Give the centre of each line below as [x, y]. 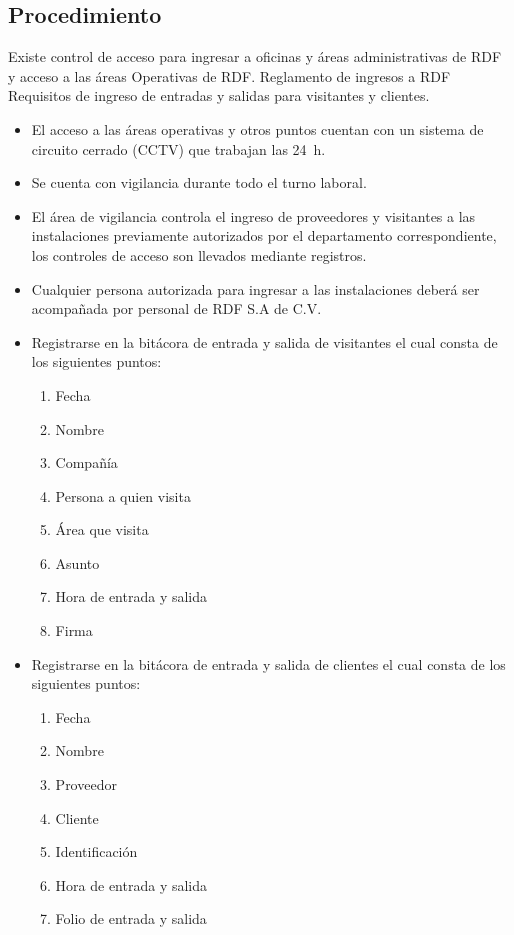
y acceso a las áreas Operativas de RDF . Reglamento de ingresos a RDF [229, 75]
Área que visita [102, 529]
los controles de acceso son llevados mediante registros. [199, 254]
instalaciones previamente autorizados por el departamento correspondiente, [264, 235]
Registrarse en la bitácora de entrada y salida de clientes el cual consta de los [268, 663]
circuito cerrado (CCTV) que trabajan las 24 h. [178, 148]
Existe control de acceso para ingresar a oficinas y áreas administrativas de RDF [255, 56]
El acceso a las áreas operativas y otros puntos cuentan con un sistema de [257, 128]
